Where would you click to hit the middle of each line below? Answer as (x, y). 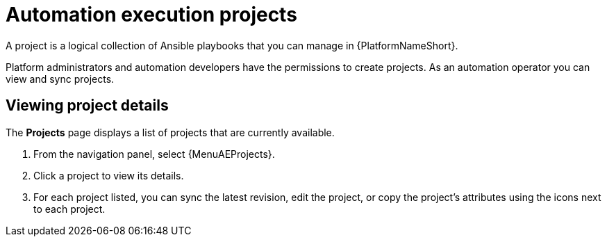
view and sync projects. (60, 79)
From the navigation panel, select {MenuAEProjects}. (154, 154)
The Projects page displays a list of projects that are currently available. (170, 132)
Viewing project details (87, 106)
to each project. (69, 209)
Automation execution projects (151, 15)
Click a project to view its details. (109, 175)
